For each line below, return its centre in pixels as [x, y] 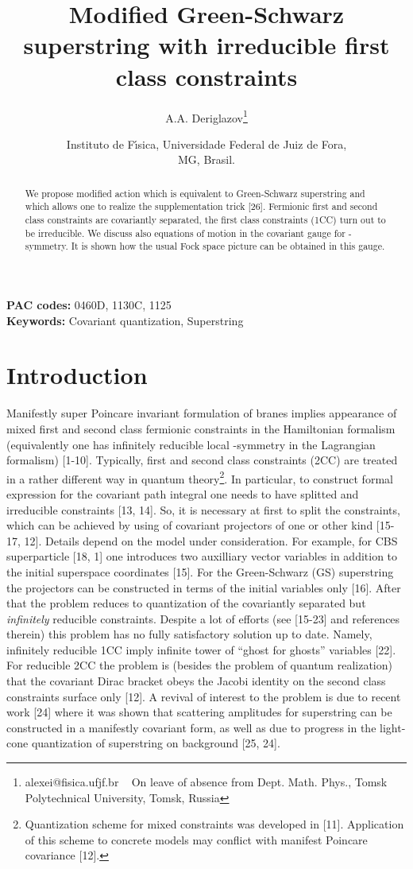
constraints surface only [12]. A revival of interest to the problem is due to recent [204, 696]
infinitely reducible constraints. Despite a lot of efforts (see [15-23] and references [203, 618]
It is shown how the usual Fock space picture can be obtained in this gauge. [228, 246]
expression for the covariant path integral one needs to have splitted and [183, 493]
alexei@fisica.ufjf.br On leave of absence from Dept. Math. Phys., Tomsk [206, 782]
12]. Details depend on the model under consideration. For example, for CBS [211, 540]
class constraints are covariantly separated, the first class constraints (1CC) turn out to [205, 220]
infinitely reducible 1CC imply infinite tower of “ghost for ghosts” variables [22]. [201, 649]
